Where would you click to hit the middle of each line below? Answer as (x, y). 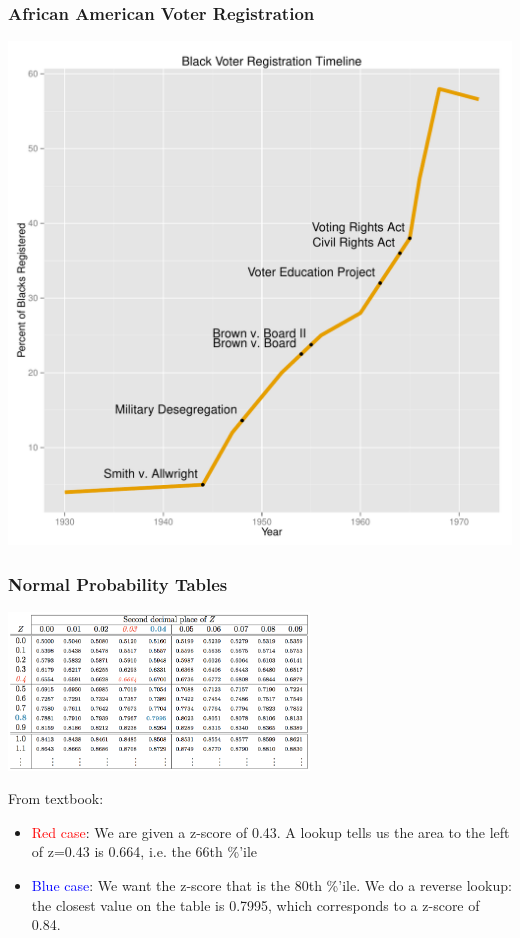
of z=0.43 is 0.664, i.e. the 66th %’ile (144, 851)
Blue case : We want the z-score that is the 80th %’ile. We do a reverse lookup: (271, 884)
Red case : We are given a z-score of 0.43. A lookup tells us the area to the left (270, 831)
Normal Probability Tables (118, 583)
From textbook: (56, 798)
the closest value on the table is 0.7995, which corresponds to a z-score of (255, 904)
